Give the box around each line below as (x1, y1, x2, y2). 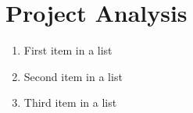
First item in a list (23, 42, 113, 58)
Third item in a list (23, 94, 117, 111)
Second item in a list (23, 68, 123, 84)
